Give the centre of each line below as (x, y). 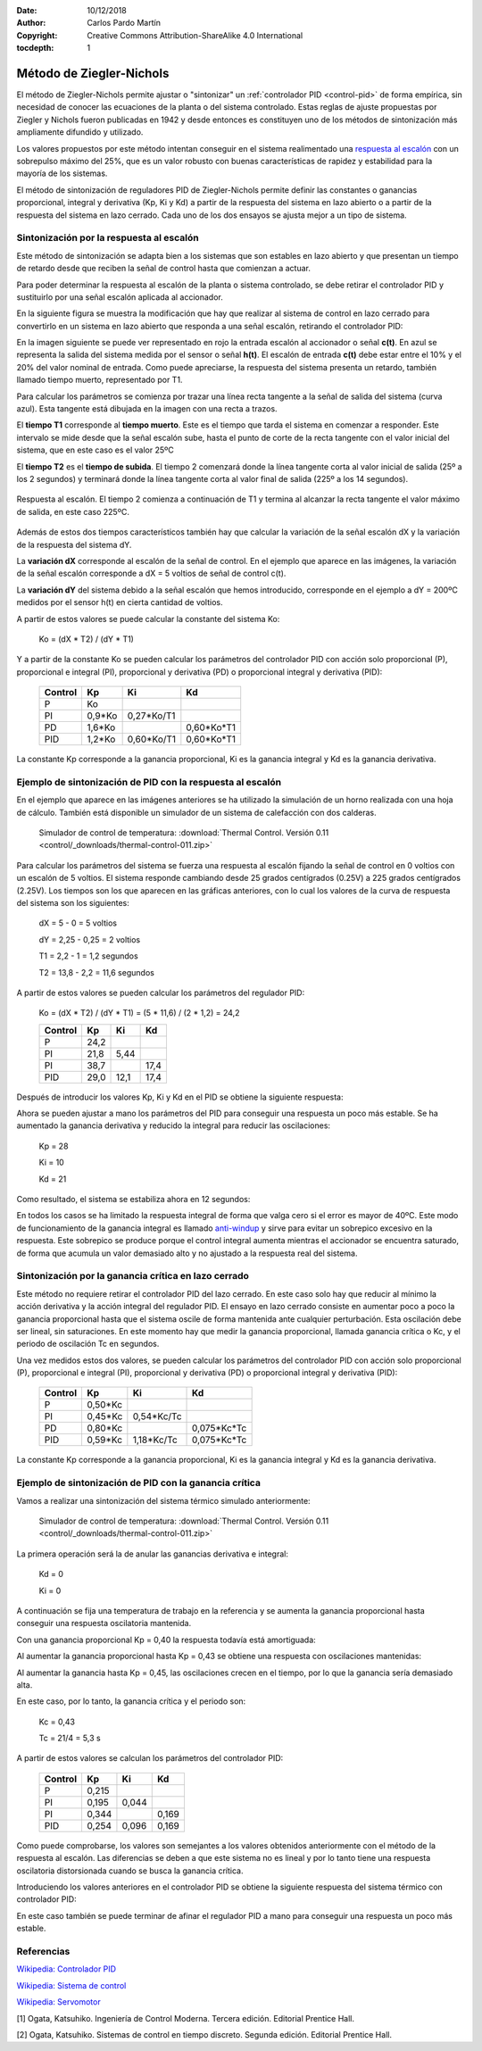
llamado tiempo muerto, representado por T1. (100, 380)
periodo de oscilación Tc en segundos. (88, 1344)
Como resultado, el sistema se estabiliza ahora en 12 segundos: (133, 1200)
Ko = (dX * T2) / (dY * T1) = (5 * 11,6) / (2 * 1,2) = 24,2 (139, 1013)
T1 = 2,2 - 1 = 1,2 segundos (88, 956)
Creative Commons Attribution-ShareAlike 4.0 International (195, 35)
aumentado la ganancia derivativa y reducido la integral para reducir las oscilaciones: (173, 1125)
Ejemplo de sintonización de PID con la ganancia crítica (138, 1483)
